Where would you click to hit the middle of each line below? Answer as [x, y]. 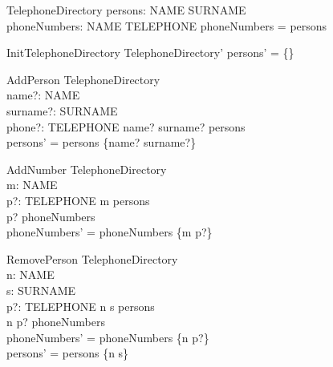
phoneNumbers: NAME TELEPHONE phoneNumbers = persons [167, 25]
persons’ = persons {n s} [68, 353]
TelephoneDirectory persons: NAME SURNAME [126, 10]
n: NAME [30, 274]
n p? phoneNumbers [56, 322]
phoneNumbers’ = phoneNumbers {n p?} [108, 337]
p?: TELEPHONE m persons [78, 200]
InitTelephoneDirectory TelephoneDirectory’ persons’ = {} [150, 52]
